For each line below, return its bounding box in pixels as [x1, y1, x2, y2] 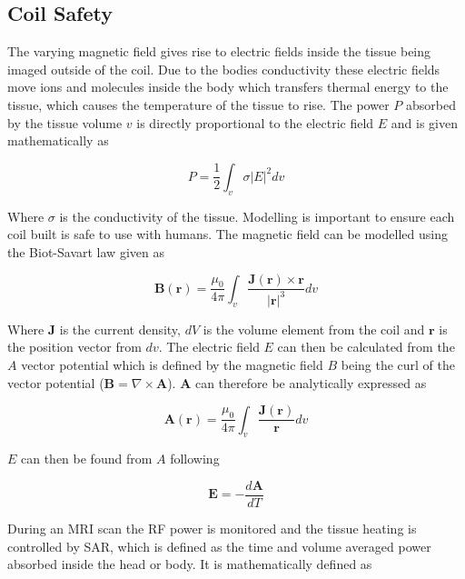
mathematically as [7, 131, 109, 150]
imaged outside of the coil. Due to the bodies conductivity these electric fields [7, 59, 440, 78]
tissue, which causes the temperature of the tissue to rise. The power [7, 95, 390, 114]
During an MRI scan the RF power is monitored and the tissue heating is [7, 519, 417, 538]
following [170, 449, 220, 468]
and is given [391, 113, 458, 132]
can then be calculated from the [277, 337, 455, 356]
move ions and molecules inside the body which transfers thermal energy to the [7, 77, 449, 96]
